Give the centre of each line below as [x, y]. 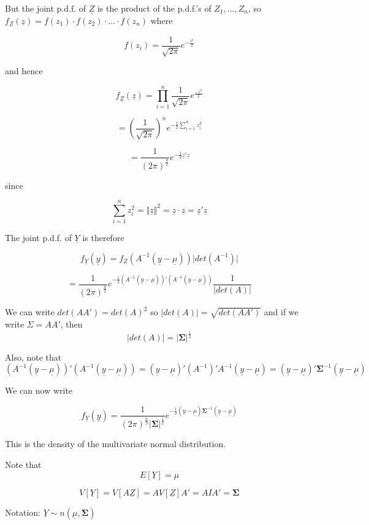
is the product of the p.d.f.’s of [154, 8]
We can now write [39, 390]
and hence [24, 71]
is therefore [103, 238]
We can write [30, 312]
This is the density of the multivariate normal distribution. [116, 444]
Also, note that [33, 357]
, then [71, 324]
